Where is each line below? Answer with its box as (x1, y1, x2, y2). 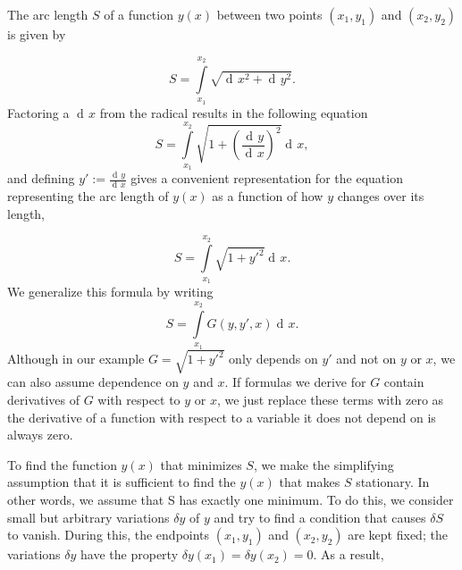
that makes (279, 473, 340, 491)
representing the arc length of (7, 187, 169, 205)
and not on (336, 349, 397, 368)
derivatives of (7, 390, 80, 408)
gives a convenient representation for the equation (130, 169, 403, 188)
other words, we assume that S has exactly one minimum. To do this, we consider (7, 490, 454, 508)
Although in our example (7, 349, 145, 368)
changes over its (337, 187, 424, 205)
